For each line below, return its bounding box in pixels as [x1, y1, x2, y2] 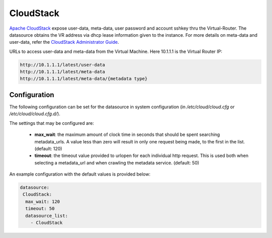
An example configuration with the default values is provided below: [9, 171, 151, 177]
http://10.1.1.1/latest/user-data [20, 62, 105, 67]
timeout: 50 [25, 206, 55, 211]
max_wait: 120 [25, 199, 60, 204]
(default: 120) [34, 145, 62, 151]
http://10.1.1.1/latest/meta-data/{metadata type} [20, 76, 148, 82]
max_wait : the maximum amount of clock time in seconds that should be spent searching [34, 131, 220, 138]
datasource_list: [25, 213, 68, 218]
